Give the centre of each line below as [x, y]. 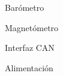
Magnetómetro [32, 27]
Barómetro [25, 7]
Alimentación [29, 67]
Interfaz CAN [30, 48]
